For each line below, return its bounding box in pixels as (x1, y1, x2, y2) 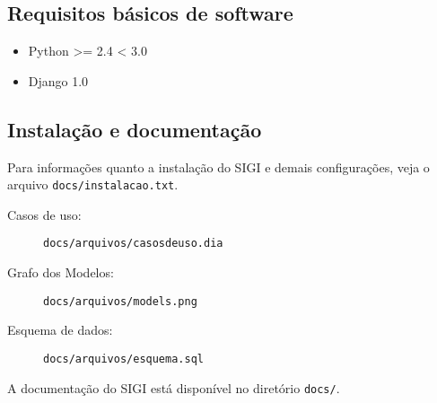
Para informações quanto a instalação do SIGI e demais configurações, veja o (7, 157, 430, 176)
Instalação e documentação (7, 115, 262, 143)
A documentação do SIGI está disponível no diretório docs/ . (7, 378, 340, 397)
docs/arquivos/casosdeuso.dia (43, 237, 223, 250)
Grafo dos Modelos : (7, 263, 114, 282)
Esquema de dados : (7, 320, 113, 339)
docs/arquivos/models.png (43, 294, 197, 308)
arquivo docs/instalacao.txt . (7, 175, 179, 194)
